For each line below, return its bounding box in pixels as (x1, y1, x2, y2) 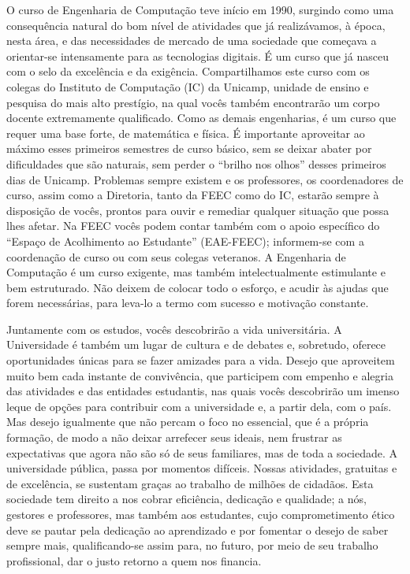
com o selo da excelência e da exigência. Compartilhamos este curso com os (6, 63, 370, 80)
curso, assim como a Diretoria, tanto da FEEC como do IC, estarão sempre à (6, 187, 379, 203)
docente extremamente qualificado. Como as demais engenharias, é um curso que (6, 109, 397, 126)
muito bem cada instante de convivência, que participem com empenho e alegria (6, 367, 393, 383)
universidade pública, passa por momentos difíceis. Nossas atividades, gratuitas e (6, 460, 397, 476)
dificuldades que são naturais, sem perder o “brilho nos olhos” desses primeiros (6, 155, 386, 172)
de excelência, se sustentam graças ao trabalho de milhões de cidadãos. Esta (6, 475, 374, 491)
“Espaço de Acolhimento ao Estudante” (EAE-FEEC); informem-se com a (6, 232, 364, 249)
